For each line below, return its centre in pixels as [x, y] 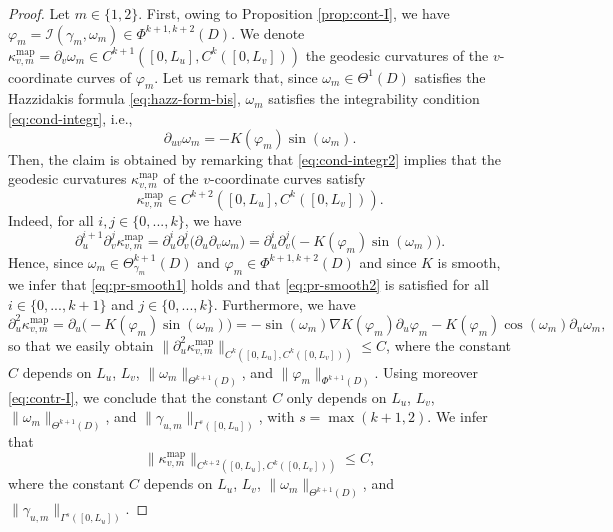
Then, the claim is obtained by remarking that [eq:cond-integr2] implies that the [255, 158]
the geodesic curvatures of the [397, 54]
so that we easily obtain [81, 344]
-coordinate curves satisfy [288, 178]
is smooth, [469, 261]
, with [276, 416]
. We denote [268, 32]
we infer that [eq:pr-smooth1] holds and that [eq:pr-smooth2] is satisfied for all [248, 284]
